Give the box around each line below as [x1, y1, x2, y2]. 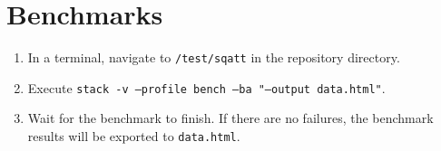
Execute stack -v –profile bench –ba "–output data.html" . [27, 78, 386, 97]
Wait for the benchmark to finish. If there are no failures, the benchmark [27, 109, 434, 127]
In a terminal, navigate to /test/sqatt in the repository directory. [27, 48, 400, 67]
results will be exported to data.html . [27, 127, 240, 146]
